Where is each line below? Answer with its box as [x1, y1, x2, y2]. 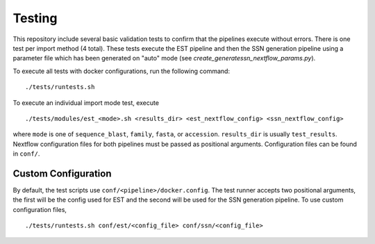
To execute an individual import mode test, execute [12, 98, 160, 107]
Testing [12, 10, 58, 26]
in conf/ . [12, 149, 40, 158]
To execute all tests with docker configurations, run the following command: [12, 67, 231, 75]
